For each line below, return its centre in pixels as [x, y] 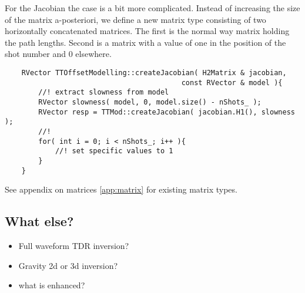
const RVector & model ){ [232, 82]
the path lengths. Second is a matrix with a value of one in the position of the [145, 42]
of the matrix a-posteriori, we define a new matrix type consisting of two [135, 19]
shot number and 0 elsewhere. [58, 54]
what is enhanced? [52, 285]
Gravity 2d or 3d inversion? [68, 265]
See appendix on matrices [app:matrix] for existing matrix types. [121, 189]
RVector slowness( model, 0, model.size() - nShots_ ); [150, 102]
